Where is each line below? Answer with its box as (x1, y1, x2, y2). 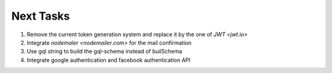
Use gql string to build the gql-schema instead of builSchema (26, 48, 183, 55)
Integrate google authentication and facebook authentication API (26, 56, 191, 64)
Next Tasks (11, 9, 70, 23)
